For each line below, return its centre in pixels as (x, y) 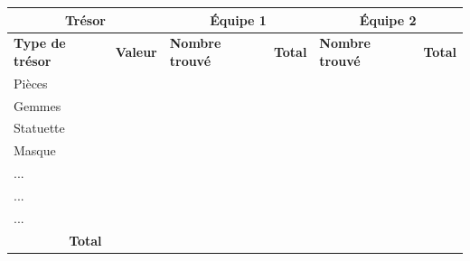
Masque (35, 150)
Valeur (136, 52)
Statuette (39, 128)
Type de (40, 43)
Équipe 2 (388, 19)
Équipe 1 (238, 19)
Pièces (31, 83)
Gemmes (38, 105)
